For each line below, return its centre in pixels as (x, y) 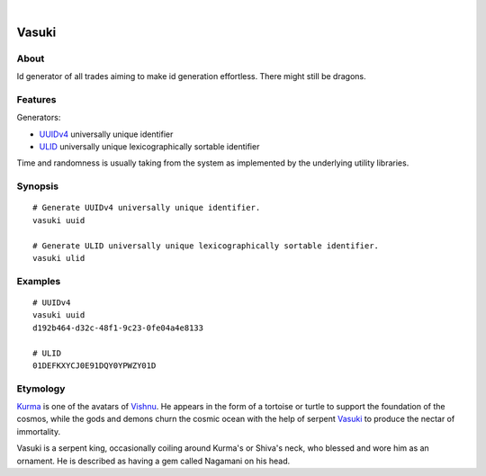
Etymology (41, 389)
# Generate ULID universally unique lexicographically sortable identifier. (206, 246)
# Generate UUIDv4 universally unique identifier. (147, 208)
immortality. (39, 431)
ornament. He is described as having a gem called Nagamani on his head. (153, 461)
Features (36, 99)
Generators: (39, 118)
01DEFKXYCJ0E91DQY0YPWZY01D (94, 365)
